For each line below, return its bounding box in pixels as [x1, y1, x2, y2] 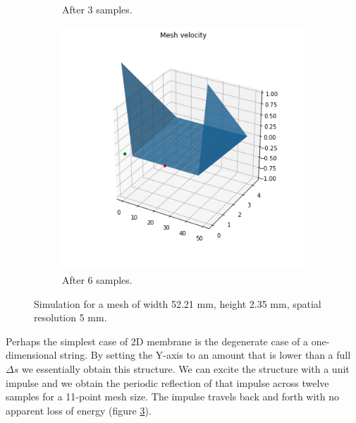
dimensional [6, 347, 57, 362]
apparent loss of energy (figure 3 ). [6, 403, 152, 417]
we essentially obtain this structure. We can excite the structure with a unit [21, 361, 350, 376]
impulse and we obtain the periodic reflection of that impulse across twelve [6, 375, 329, 390]
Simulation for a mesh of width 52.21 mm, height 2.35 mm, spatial [34, 296, 321, 311]
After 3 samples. [62, 2, 133, 16]
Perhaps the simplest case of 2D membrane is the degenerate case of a [6, 333, 309, 348]
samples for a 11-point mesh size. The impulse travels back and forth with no [6, 389, 340, 404]
